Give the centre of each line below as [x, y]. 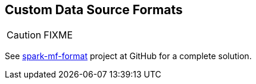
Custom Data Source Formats [94, 10]
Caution [24, 35]
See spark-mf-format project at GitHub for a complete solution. [128, 56]
